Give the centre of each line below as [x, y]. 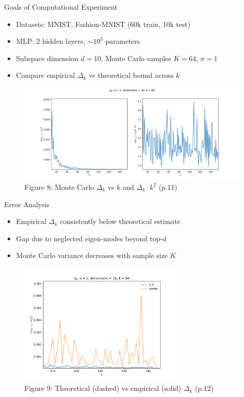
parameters [123, 41]
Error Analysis [27, 204]
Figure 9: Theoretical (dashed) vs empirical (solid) [103, 388]
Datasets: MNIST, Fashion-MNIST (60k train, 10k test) [103, 24]
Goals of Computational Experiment [61, 7]
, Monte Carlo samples [136, 58]
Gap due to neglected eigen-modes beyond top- [89, 238]
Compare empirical [45, 75]
